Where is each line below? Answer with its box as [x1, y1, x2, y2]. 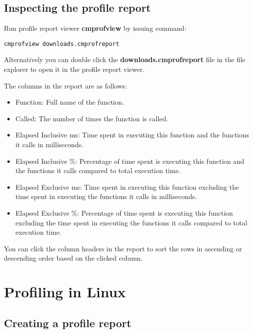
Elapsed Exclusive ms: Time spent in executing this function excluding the [15, 181, 239, 192]
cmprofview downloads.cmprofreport [4, 40, 120, 47]
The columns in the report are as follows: [4, 80, 127, 90]
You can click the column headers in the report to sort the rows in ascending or [4, 243, 242, 253]
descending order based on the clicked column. [4, 253, 143, 263]
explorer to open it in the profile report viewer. [4, 64, 145, 74]
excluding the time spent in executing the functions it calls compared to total [15, 217, 248, 227]
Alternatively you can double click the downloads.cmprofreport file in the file [4, 54, 246, 65]
